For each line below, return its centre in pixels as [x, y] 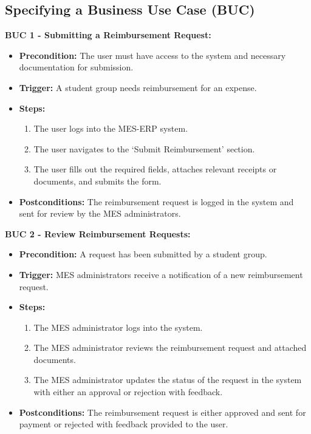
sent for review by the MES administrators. [100, 213]
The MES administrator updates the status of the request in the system [168, 380]
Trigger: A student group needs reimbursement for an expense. [138, 87]
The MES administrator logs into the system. [118, 327]
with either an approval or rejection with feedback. [128, 392]
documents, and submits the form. [97, 181]
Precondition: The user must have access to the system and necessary [152, 55]
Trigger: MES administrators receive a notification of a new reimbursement [161, 274]
